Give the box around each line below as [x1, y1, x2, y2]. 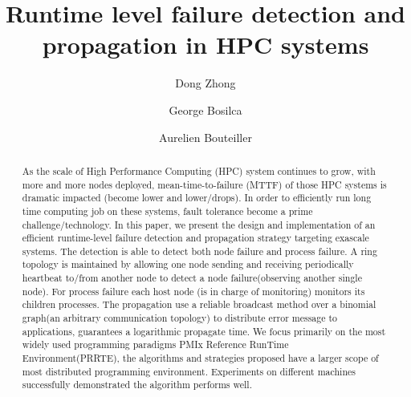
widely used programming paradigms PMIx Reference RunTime [22, 338, 289, 351]
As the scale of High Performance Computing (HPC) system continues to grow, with [22, 164, 376, 177]
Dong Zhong [175, 75, 236, 91]
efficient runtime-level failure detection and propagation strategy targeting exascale [22, 231, 369, 245]
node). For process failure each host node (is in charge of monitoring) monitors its [22, 284, 365, 298]
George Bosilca [169, 101, 242, 118]
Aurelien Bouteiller [159, 128, 252, 145]
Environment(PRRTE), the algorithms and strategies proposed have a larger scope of [22, 351, 379, 365]
